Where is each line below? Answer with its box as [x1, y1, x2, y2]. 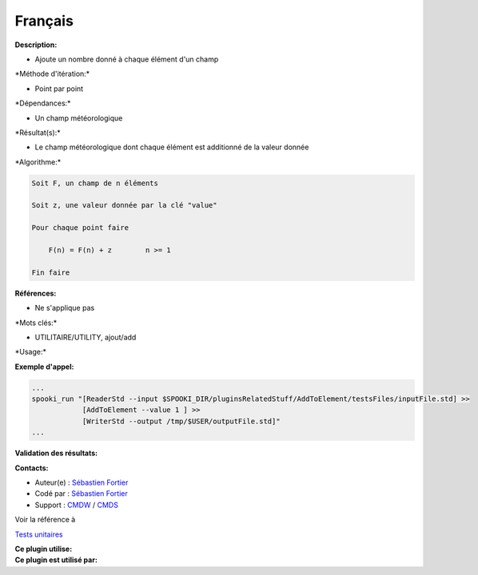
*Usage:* [14, 347, 47, 357]
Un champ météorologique [34, 113, 123, 123]
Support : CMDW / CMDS [34, 500, 119, 510]
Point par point [34, 84, 84, 93]
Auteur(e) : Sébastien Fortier [34, 478, 129, 487]
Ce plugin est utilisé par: [14, 555, 98, 565]
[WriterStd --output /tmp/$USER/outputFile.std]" [82, 416, 281, 426]
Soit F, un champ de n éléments [31, 178, 159, 188]
